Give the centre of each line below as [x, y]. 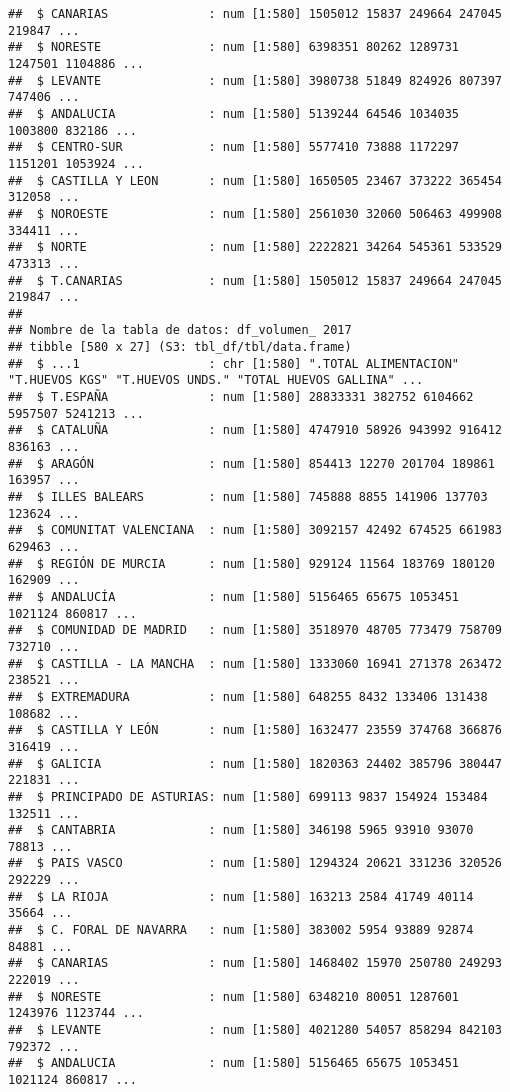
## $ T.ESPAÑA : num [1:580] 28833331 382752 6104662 [241, 397]
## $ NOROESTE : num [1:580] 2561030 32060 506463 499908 [255, 213]
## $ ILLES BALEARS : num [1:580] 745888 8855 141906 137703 [248, 497]
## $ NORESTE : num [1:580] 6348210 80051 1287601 [234, 996]
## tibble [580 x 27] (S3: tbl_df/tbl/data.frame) [180, 347]
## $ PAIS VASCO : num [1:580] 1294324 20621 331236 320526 [255, 863]
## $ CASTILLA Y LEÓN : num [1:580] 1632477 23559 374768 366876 [255, 730]
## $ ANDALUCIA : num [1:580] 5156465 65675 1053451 [234, 1063]
